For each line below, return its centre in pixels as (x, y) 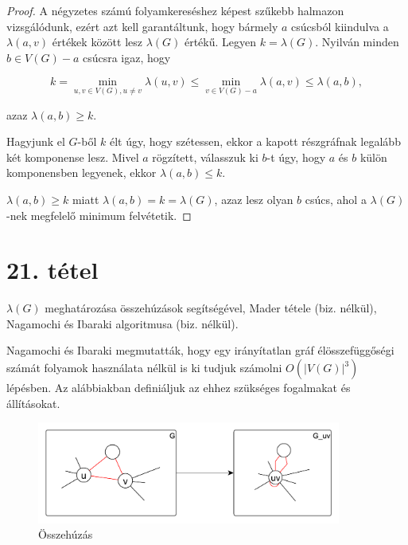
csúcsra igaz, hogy (126, 57)
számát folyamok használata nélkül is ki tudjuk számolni (144, 368)
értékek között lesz (97, 42)
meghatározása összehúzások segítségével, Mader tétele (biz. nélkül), (211, 308)
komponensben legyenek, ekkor (82, 173)
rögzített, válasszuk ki (205, 157)
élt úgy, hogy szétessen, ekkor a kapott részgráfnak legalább (255, 141)
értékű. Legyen (220, 42)
